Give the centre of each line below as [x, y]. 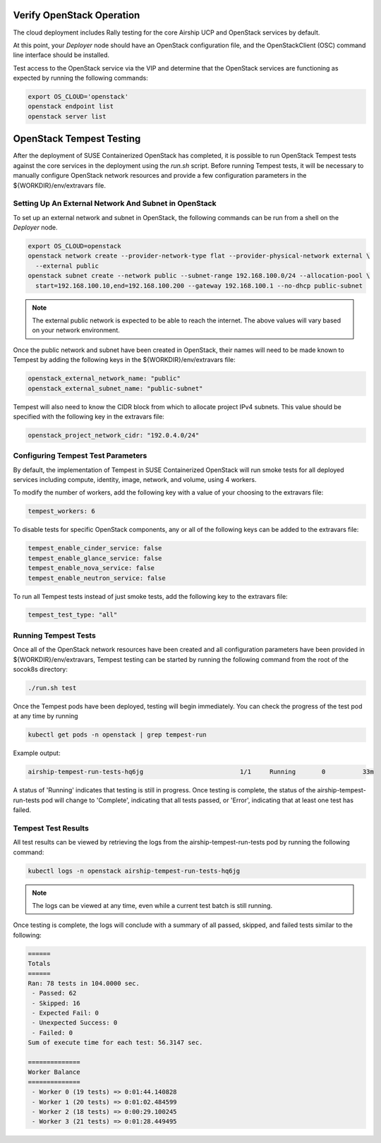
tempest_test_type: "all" [73, 615]
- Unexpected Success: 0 [75, 1023]
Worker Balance [54, 1072]
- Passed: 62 [54, 993]
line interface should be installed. [61, 55]
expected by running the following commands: [80, 78]
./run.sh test [52, 688]
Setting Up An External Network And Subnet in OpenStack [115, 203]
